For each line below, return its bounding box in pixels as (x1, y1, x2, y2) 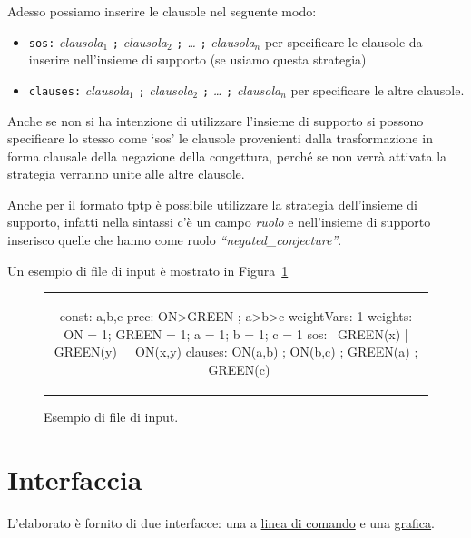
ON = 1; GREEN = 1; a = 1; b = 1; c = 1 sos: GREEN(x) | (64, 324, 408, 343)
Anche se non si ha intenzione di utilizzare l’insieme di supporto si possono (7, 111, 424, 130)
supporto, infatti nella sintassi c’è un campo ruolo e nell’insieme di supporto (7, 212, 431, 231)
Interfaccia (7, 460, 142, 497)
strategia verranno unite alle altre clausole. (7, 164, 245, 183)
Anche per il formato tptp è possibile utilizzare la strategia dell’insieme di (7, 194, 417, 213)
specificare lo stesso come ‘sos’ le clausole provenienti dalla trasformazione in (7, 129, 433, 148)
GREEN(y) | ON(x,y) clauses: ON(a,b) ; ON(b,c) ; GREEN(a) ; (54, 342, 418, 361)
